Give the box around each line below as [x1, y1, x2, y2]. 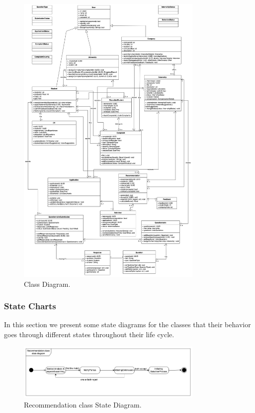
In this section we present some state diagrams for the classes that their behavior [4, 319, 251, 330]
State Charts [4, 300, 56, 312]
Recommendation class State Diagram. [24, 399, 142, 410]
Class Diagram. [24, 278, 71, 289]
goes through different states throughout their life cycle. [4, 329, 174, 339]
